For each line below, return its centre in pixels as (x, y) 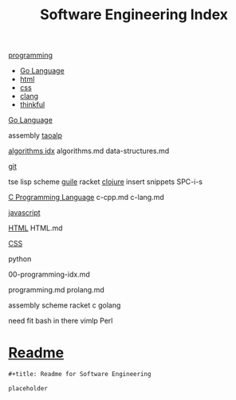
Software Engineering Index (134, 15)
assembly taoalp (35, 135)
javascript (25, 213)
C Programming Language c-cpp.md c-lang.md (87, 198)
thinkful (32, 104)
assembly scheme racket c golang (65, 305)
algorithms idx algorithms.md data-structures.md (89, 151)
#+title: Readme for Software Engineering (80, 375)
